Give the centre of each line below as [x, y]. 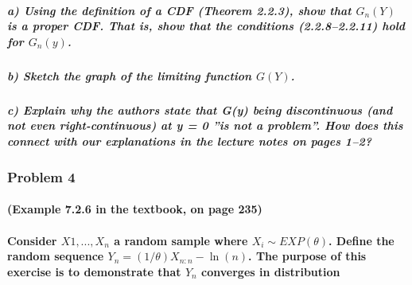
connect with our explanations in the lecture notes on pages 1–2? [189, 141]
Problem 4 [41, 176]
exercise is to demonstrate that [94, 271]
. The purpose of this [307, 256]
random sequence [56, 256]
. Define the [361, 240]
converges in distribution [271, 271]
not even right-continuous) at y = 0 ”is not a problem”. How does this [205, 125]
